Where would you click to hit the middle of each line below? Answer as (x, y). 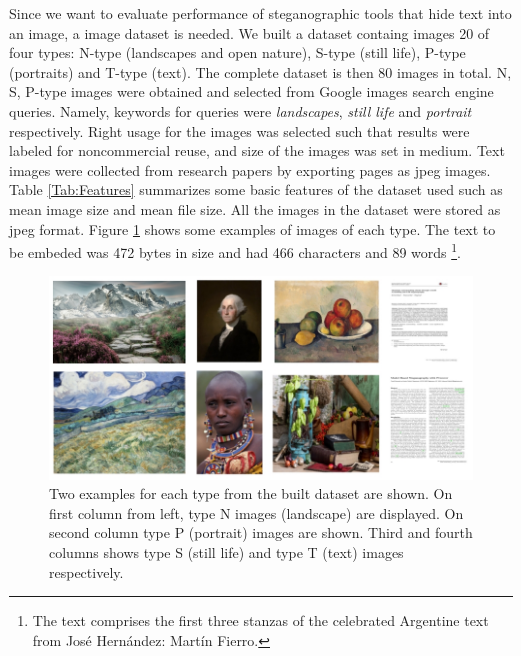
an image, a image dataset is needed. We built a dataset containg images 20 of (249, 32)
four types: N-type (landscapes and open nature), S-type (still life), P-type (237, 52)
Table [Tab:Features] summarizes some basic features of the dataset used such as (256, 189)
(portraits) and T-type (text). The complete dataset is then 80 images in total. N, (260, 71)
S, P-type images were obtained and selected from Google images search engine (251, 91)
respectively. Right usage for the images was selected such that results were (239, 130)
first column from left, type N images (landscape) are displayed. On (256, 512)
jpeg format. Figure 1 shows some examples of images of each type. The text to (252, 228)
